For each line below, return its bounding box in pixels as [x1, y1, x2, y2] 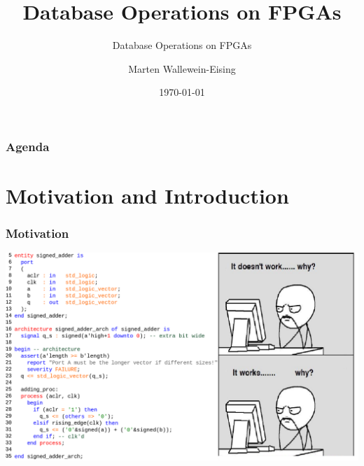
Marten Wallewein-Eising [128, 61, 236, 76]
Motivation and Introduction [6, 181, 289, 210]
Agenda [6, 137, 50, 155]
